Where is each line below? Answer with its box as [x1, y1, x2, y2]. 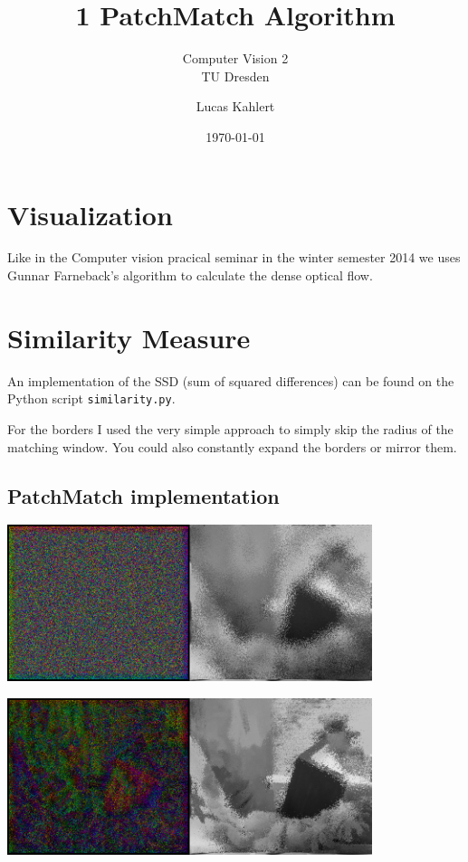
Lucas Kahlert [196, 97, 275, 116]
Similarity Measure [7, 318, 251, 355]
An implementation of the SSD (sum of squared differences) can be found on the [7, 371, 454, 390]
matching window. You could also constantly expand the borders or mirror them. [7, 437, 457, 456]
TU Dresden [201, 66, 270, 85]
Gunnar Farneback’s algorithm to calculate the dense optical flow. [7, 266, 373, 285]
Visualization [7, 195, 173, 232]
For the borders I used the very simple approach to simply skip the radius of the [7, 420, 454, 438]
